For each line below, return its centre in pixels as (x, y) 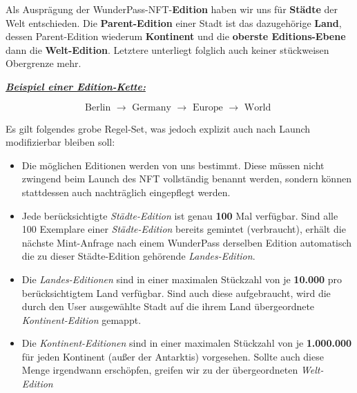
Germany (152, 107)
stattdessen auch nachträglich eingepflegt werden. (126, 192)
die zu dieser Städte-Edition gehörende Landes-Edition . (138, 256)
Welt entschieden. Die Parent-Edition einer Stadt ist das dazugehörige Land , (174, 22)
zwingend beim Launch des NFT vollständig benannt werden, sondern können (186, 179)
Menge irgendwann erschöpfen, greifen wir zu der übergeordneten (160, 370)
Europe (208, 107)
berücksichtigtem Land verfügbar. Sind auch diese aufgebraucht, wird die (176, 293)
